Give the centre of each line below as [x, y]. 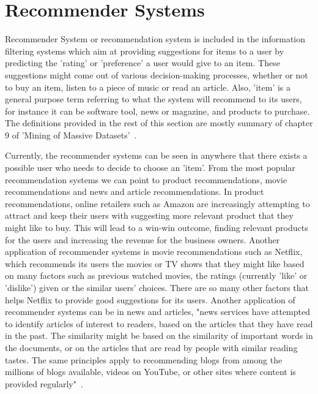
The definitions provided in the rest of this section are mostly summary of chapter [159, 123]
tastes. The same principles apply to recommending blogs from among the [144, 359]
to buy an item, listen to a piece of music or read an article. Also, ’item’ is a [148, 87]
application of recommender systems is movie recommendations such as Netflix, [154, 252]
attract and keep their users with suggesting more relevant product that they [149, 215]
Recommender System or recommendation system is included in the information [155, 39]
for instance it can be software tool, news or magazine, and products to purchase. [157, 111]
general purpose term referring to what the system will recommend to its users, [153, 99]
